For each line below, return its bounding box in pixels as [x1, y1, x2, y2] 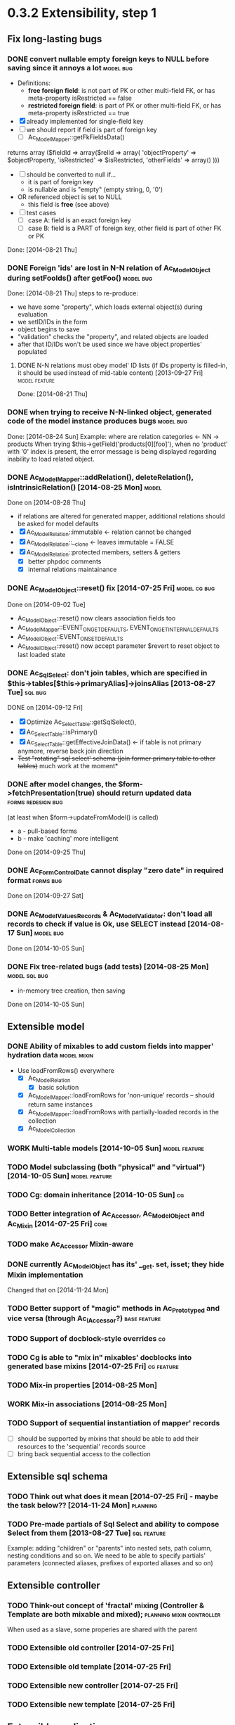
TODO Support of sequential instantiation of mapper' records [7, 1418, 220, 1428]
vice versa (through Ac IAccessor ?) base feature [7, 1313, 161, 1325]
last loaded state [17, 651, 66, 659]
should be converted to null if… [26, 170, 116, 179]
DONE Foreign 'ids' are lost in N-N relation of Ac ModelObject [7, 262, 211, 274]
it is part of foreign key [27, 177, 93, 186]
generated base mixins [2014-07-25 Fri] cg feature [7, 1361, 179, 1371]
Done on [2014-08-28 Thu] [7, 498, 86, 507]
